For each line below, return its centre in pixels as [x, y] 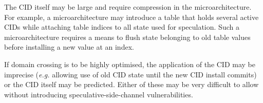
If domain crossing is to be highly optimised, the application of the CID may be [130, 64]
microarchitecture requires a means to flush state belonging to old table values [127, 37]
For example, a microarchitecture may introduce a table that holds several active [131, 17]
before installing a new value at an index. [69, 47]
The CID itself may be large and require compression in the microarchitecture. [128, 7]
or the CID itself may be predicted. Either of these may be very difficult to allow [131, 84]
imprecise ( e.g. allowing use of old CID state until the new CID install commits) [130, 74]
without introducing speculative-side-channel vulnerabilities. [99, 94]
